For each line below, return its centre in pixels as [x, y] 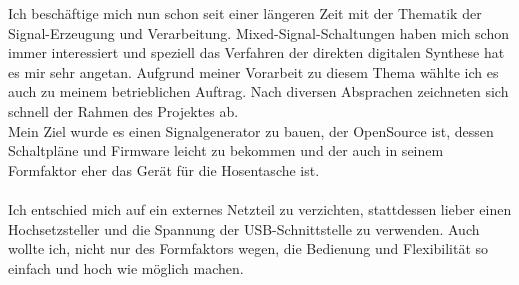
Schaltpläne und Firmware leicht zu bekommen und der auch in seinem [226, 150]
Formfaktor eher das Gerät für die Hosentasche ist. [164, 169]
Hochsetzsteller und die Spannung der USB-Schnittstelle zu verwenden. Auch [244, 228]
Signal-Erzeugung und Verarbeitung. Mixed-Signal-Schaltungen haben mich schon [258, 32]
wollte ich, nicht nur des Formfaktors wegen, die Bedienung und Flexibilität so [248, 248]
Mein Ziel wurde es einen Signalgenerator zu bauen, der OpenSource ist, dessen [251, 130]
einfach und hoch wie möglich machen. [126, 267]
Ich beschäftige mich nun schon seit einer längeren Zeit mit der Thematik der [245, 13]
